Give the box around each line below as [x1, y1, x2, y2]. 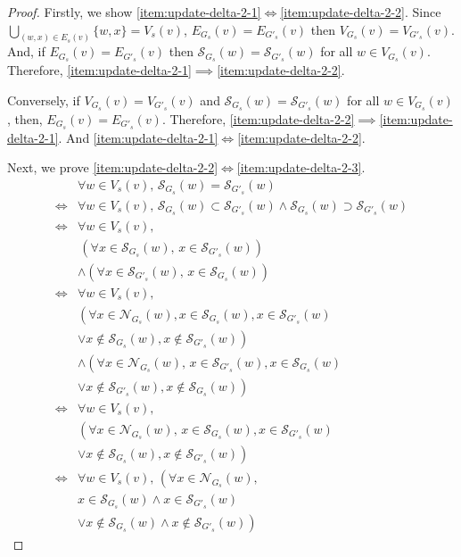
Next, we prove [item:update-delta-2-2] [7, 158, 218, 177]
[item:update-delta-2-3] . [236, 158, 366, 177]
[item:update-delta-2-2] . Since [280, 3, 441, 21]
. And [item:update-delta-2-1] [58, 128, 218, 146]
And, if [7, 42, 45, 61]
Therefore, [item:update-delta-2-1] [7, 61, 192, 79]
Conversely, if [7, 90, 80, 109]
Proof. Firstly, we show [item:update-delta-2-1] [7, 3, 261, 21]
